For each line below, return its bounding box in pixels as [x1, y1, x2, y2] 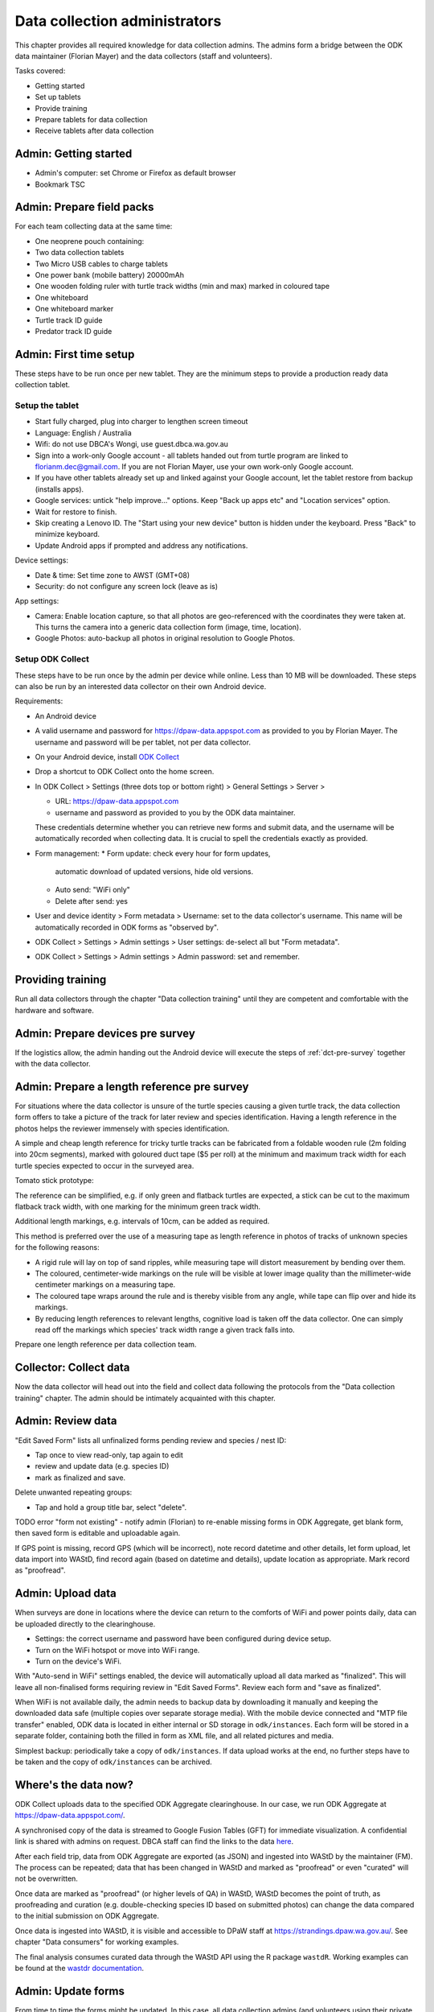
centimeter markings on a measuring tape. [35, 1280, 176, 1289]
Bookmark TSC [35, 179, 86, 189]
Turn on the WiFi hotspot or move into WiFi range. [35, 1645, 200, 1655]
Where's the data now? [14, 1778, 134, 1791]
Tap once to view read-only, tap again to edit [35, 1449, 184, 1460]
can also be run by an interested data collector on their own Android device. [14, 682, 267, 691]
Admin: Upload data [14, 1586, 117, 1601]
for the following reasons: [14, 1243, 100, 1252]
